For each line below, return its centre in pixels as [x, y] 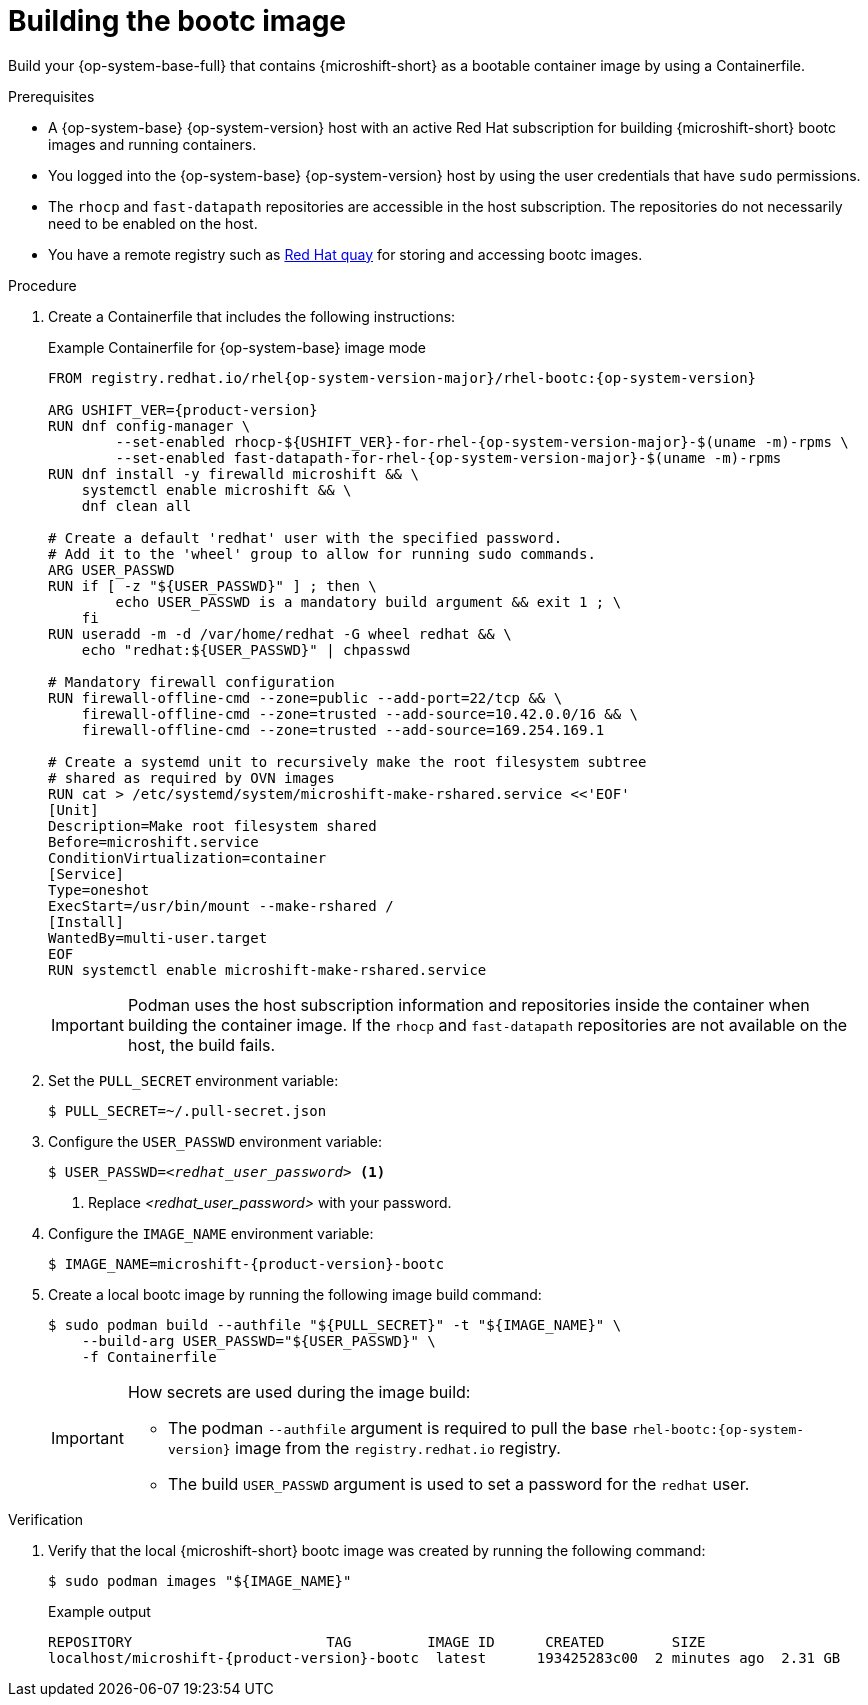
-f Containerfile [149, 1356]
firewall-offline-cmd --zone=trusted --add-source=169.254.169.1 [343, 729]
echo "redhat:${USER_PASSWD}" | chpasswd [246, 649]
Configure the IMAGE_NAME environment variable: [211, 1233]
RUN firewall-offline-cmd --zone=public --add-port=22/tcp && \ [305, 697]
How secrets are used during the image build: [299, 1391]
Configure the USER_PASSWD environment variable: [215, 1141]
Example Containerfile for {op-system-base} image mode [237, 347]
